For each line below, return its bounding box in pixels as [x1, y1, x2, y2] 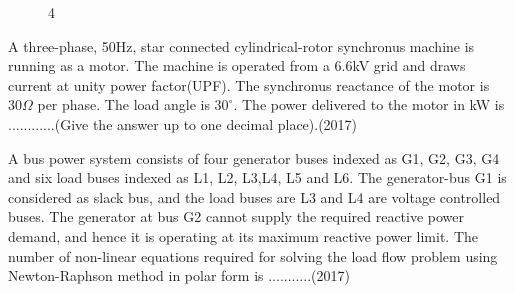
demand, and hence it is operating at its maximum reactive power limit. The [8, 225, 479, 246]
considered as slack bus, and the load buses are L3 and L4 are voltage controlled [8, 186, 501, 207]
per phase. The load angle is [37, 94, 210, 115]
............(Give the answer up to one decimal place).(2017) [8, 113, 358, 134]
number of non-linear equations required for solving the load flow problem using [8, 245, 498, 266]
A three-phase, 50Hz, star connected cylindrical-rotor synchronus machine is [8, 35, 475, 56]
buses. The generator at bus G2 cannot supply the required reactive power [8, 206, 465, 227]
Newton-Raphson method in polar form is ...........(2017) [8, 265, 350, 286]
